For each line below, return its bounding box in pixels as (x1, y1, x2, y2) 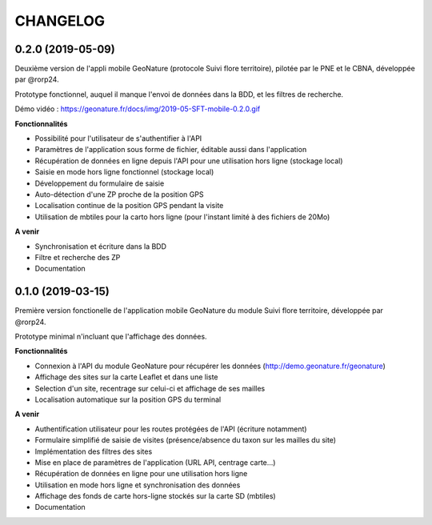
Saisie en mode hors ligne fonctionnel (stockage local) (34, 167, 214, 177)
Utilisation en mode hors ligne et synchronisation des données (34, 480, 241, 490)
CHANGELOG (14, 12, 106, 30)
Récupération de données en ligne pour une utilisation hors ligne (34, 469, 248, 479)
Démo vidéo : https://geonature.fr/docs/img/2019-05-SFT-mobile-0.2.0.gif (14, 104, 261, 114)
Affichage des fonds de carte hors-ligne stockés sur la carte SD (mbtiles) (34, 491, 276, 501)
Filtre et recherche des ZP (34, 252, 121, 262)
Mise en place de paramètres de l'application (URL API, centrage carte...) (34, 457, 276, 467)
